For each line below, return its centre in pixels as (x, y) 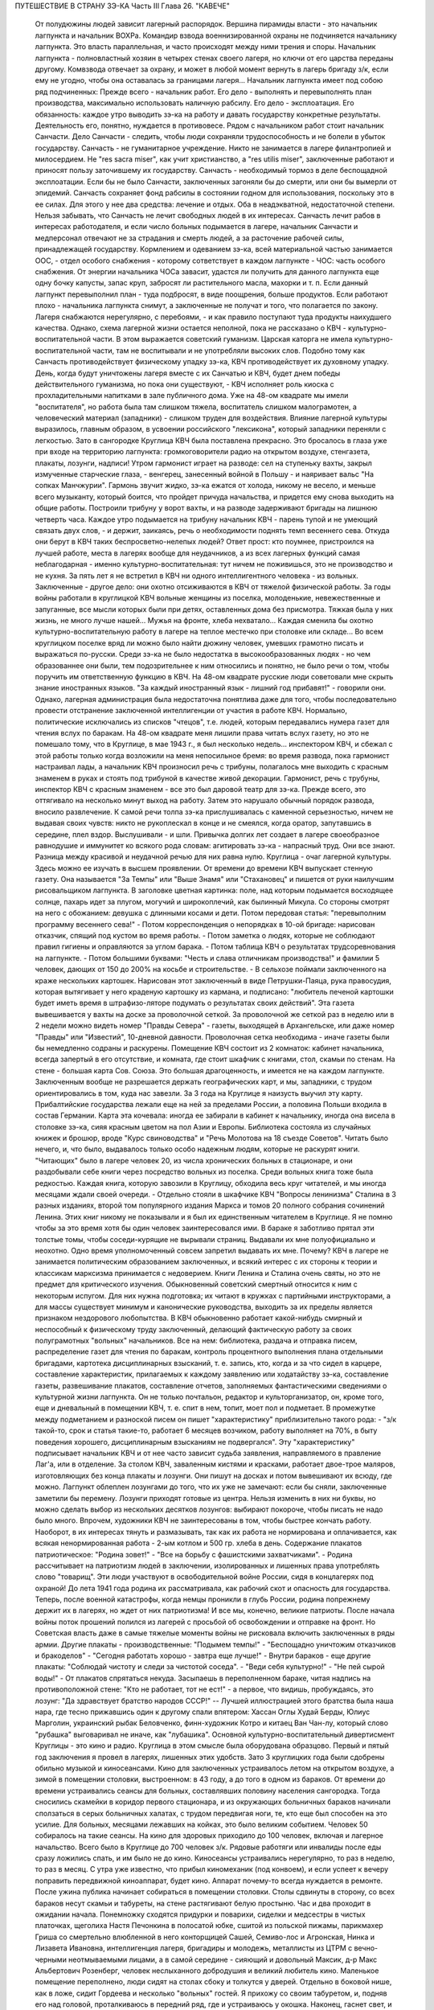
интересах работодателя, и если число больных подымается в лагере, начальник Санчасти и (197, 227)
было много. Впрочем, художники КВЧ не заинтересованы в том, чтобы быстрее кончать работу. (203, 1520)
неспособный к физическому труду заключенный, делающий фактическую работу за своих (194, 1329)
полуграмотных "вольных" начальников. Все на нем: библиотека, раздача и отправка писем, (196, 1341)
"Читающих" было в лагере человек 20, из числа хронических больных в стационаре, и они (194, 1160)
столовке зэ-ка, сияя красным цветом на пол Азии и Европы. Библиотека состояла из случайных (203, 1126)
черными (51, 1959)
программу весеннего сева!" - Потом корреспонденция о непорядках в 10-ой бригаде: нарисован (205, 924)
